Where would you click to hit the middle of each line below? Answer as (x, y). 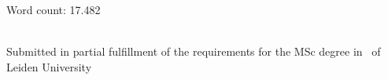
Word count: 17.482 (54, 9)
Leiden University (49, 66)
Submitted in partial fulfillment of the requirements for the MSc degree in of (194, 51)
